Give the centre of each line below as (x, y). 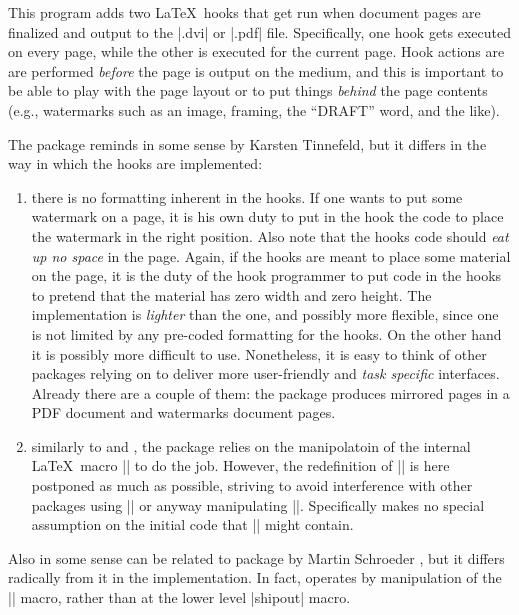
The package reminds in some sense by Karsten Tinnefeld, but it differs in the (247, 143)
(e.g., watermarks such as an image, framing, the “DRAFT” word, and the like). (254, 109)
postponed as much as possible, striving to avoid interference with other (252, 485)
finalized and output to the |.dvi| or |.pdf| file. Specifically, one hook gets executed (260, 31)
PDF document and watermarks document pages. (183, 412)
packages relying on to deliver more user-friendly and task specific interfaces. (265, 373)
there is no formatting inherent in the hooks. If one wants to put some (247, 196)
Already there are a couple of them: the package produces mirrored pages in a (270, 392)
